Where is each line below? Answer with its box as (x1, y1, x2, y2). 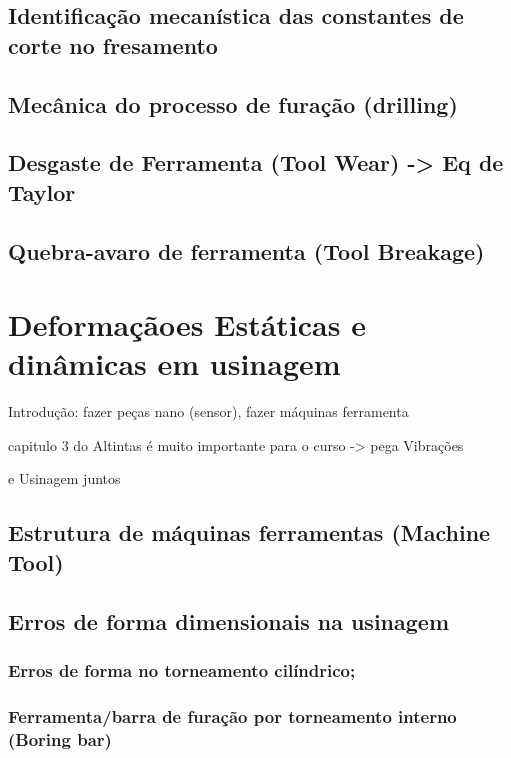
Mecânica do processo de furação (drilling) (8, 88, 458, 119)
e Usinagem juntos (8, 468, 121, 489)
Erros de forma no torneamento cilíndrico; (8, 657, 356, 682)
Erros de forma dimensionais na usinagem (8, 605, 449, 636)
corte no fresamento (8, 29, 218, 60)
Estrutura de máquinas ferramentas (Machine (8, 517, 491, 548)
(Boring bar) (8, 726, 112, 751)
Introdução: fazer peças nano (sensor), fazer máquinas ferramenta (8, 401, 409, 422)
